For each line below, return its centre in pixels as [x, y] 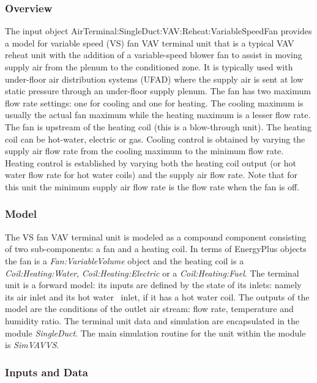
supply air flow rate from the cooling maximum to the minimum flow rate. [144, 151]
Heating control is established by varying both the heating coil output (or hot [151, 162]
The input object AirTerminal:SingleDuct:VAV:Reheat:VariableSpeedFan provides [158, 31]
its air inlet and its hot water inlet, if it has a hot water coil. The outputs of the [157, 296]
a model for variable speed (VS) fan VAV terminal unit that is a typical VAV [150, 43]
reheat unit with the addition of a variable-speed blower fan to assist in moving [154, 55]
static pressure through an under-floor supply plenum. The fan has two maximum [158, 91]
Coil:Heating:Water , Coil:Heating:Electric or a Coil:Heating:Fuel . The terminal [152, 273]
